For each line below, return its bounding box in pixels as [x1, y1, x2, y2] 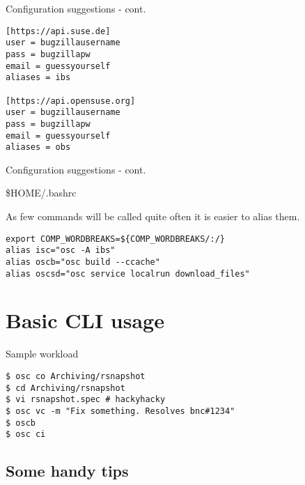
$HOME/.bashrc [6, 185, 77, 200]
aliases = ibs [6, 72, 71, 83]
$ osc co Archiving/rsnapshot [6, 371, 146, 381]
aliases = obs [6, 142, 71, 153]
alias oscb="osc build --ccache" [6, 256, 160, 267]
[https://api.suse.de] [6, 26, 111, 36]
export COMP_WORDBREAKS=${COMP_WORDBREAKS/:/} [6, 233, 225, 244]
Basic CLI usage [6, 306, 164, 334]
